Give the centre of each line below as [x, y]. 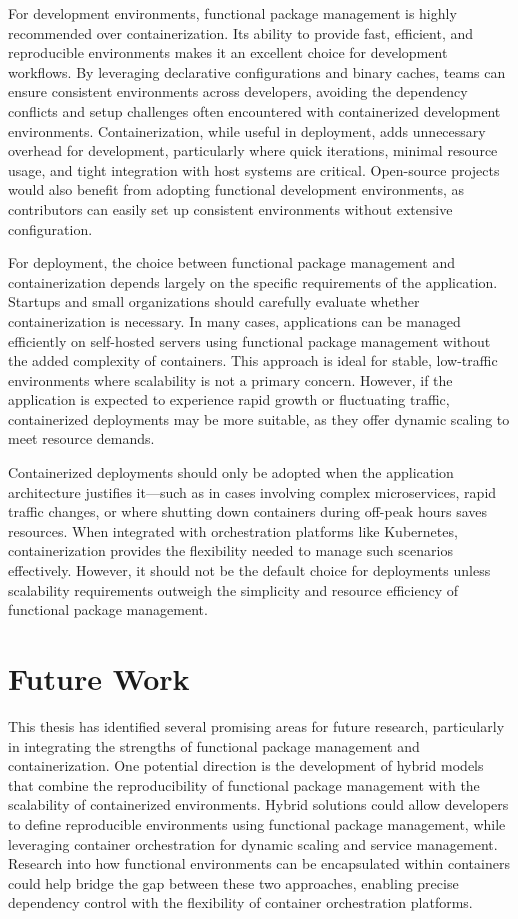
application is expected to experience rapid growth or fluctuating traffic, [229, 399]
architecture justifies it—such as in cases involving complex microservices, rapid [252, 491]
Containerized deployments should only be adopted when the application [231, 472]
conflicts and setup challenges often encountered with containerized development [254, 110]
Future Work [99, 678]
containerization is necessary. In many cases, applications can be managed [234, 320]
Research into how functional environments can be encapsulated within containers [259, 863]
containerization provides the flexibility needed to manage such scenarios [230, 550]
